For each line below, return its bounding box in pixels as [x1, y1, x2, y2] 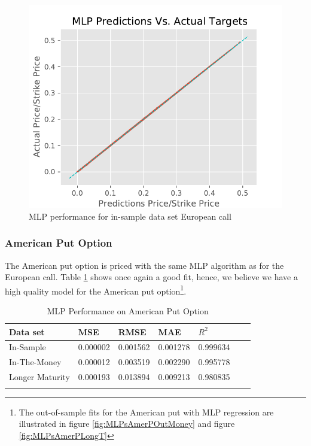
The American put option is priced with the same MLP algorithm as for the [5, 259, 284, 271]
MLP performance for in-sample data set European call [29, 210, 231, 222]
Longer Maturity [9, 371, 70, 383]
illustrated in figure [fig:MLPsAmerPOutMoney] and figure [19, 417, 235, 430]
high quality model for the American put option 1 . [5, 283, 187, 297]
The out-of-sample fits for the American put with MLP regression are [19, 405, 274, 418]
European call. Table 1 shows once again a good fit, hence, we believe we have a [5, 271, 298, 283]
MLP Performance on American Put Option [47, 305, 209, 317]
